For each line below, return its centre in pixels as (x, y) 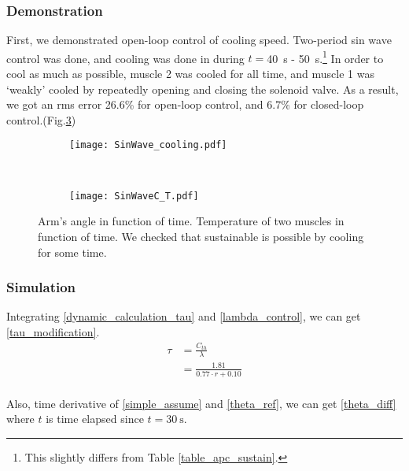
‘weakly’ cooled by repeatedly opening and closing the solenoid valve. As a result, (203, 89)
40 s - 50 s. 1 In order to (325, 57)
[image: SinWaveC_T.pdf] (134, 196)
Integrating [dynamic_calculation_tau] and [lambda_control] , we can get (184, 316)
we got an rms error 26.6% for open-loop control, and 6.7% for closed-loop (185, 104)
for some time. (72, 252)
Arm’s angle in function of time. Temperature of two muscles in (191, 221)
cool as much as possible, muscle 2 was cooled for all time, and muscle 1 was (190, 74)
